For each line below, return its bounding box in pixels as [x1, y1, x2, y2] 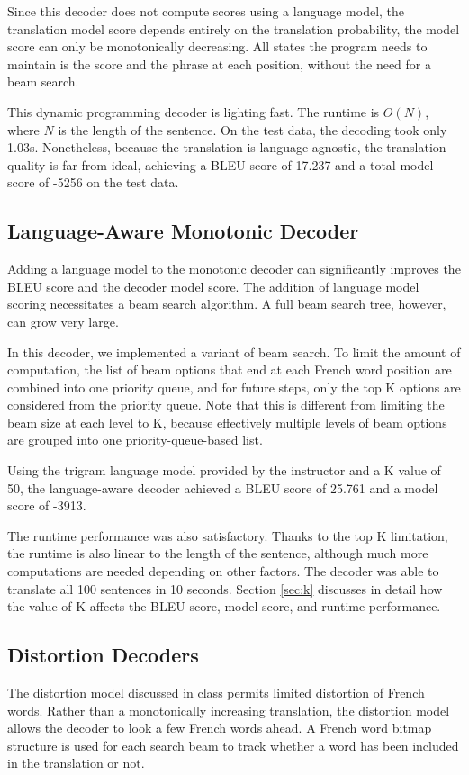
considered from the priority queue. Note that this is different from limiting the [7, 395, 445, 414]
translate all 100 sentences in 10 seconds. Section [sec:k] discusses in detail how [7, 579, 443, 598]
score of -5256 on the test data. [7, 173, 179, 192]
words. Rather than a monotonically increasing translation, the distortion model [7, 700, 450, 719]
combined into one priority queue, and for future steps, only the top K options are [7, 377, 461, 396]
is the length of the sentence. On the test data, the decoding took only [58, 120, 447, 139]
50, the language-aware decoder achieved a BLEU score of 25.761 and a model [7, 478, 438, 497]
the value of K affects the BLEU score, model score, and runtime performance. [7, 597, 441, 616]
